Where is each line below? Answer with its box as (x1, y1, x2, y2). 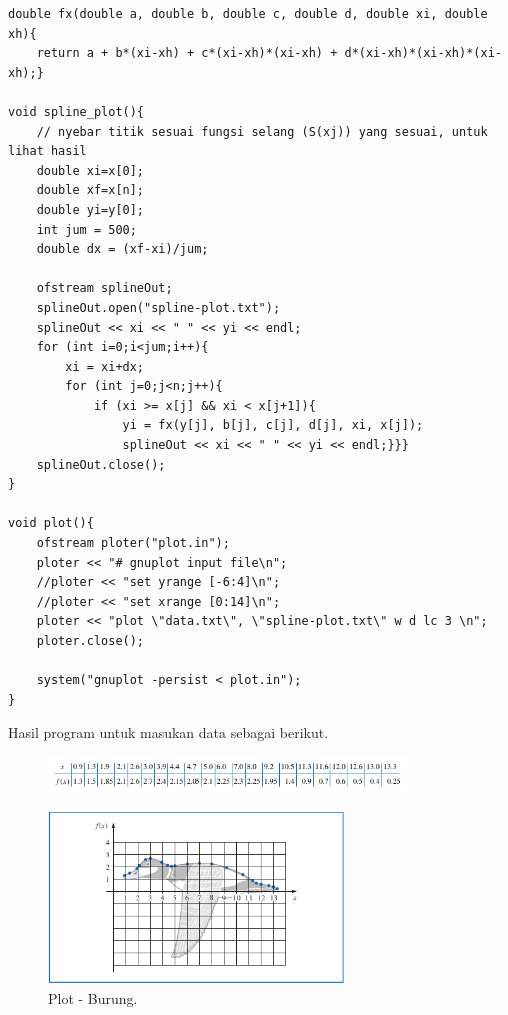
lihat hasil (8, 144, 87, 159)
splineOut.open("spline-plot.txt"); (36, 300, 281, 315)
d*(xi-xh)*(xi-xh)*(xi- (344, 46, 502, 61)
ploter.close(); (36, 634, 145, 648)
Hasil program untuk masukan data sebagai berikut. (8, 722, 329, 743)
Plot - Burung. (48, 987, 138, 1008)
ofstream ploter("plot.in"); (36, 536, 230, 551)
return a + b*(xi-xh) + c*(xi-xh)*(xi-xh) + (36, 46, 338, 61)
